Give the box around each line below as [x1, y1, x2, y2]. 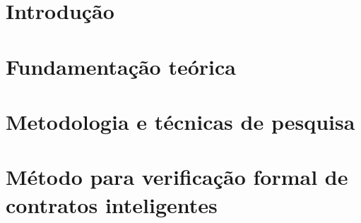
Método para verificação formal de [6, 162, 348, 191]
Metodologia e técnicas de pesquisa [6, 107, 355, 135]
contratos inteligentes [6, 190, 218, 219]
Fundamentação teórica [6, 52, 236, 80]
